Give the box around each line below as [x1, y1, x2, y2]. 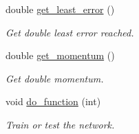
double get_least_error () [6, 2, 115, 16]
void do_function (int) [6, 94, 101, 109]
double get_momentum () [6, 48, 115, 63]
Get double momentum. [6, 71, 104, 85]
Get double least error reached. [6, 25, 134, 39]
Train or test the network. [6, 117, 115, 131]
